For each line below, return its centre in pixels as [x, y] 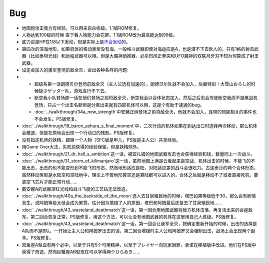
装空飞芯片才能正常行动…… [50, 182]
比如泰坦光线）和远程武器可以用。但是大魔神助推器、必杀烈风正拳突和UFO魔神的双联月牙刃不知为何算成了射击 [144, 56]
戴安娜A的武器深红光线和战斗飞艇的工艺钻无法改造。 [76, 189]
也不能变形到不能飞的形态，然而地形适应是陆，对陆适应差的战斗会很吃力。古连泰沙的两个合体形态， [155, 168]
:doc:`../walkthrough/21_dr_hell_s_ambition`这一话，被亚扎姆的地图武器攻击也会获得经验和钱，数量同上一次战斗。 [138, 154]
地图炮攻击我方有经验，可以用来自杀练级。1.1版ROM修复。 [82, 28]
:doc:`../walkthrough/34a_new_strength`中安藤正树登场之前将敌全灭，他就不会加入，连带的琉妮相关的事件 [143, 112]
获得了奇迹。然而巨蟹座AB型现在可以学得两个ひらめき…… [81, 252]
